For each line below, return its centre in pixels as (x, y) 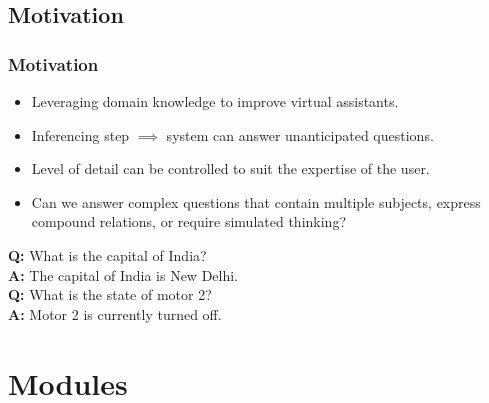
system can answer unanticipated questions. (300, 134)
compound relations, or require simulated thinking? (188, 221)
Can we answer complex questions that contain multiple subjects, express (256, 201)
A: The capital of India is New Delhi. (123, 274)
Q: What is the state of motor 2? (110, 294)
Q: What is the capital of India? (107, 254)
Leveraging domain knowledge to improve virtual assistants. (215, 101)
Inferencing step (80, 134)
